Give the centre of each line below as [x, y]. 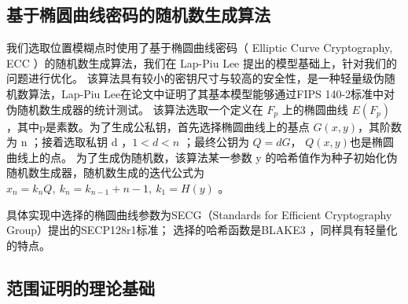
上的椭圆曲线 [315, 109]
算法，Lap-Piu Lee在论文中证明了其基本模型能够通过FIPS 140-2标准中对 [211, 93]
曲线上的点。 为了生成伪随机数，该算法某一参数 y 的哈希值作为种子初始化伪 [202, 157]
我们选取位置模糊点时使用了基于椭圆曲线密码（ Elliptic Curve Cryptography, [200, 48]
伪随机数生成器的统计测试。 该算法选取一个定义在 [135, 109]
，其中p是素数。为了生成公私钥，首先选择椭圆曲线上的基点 [158, 126]
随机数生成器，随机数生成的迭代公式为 [105, 172]
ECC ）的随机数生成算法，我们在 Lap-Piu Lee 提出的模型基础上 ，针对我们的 [202, 62]
